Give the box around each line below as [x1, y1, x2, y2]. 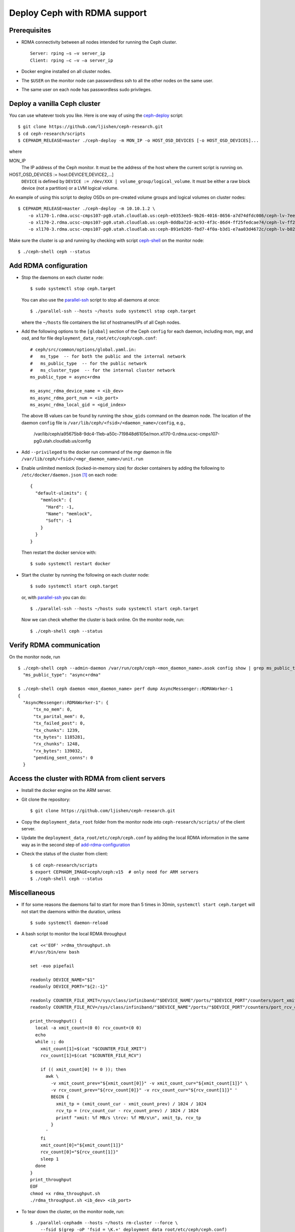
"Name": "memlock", [45, 511, 93, 517]
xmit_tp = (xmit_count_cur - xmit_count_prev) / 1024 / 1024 [56, 1101, 206, 1106]
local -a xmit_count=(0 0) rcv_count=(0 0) [35, 1025, 142, 1031]
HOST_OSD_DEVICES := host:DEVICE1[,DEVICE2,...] [9, 171, 114, 177]
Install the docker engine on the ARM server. [21, 787, 112, 793]
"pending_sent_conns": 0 [33, 755, 93, 761]
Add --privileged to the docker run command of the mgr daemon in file [21, 449, 172, 455]
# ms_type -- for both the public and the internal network [30, 354, 186, 359]
